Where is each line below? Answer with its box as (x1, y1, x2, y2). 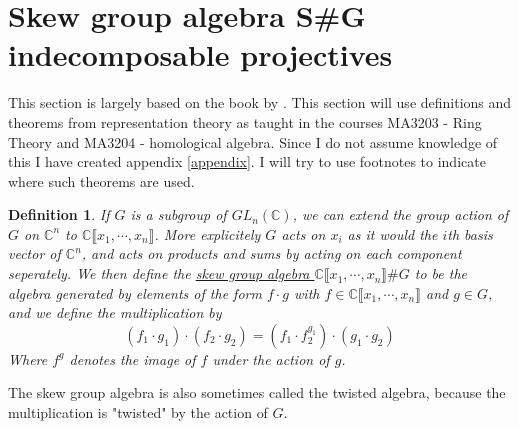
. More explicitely (154, 223, 261, 244)
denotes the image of (69, 348, 196, 369)
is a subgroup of (130, 204, 227, 225)
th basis (447, 223, 493, 244)
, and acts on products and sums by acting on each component (81, 243, 462, 264)
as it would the (347, 223, 438, 244)
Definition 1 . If (8, 204, 110, 225)
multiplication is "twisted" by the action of (8, 402, 268, 423)
